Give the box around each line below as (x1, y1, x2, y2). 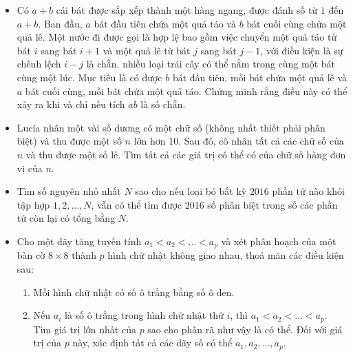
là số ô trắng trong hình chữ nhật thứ (65, 308, 224, 322)
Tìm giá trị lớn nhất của (33, 322, 136, 336)
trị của (33, 335, 62, 350)
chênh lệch (17, 56, 61, 71)
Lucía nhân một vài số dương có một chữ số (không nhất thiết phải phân (17, 120, 325, 134)
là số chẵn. (140, 97, 186, 112)
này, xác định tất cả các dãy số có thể (72, 335, 233, 350)
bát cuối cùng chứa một (246, 16, 347, 30)
